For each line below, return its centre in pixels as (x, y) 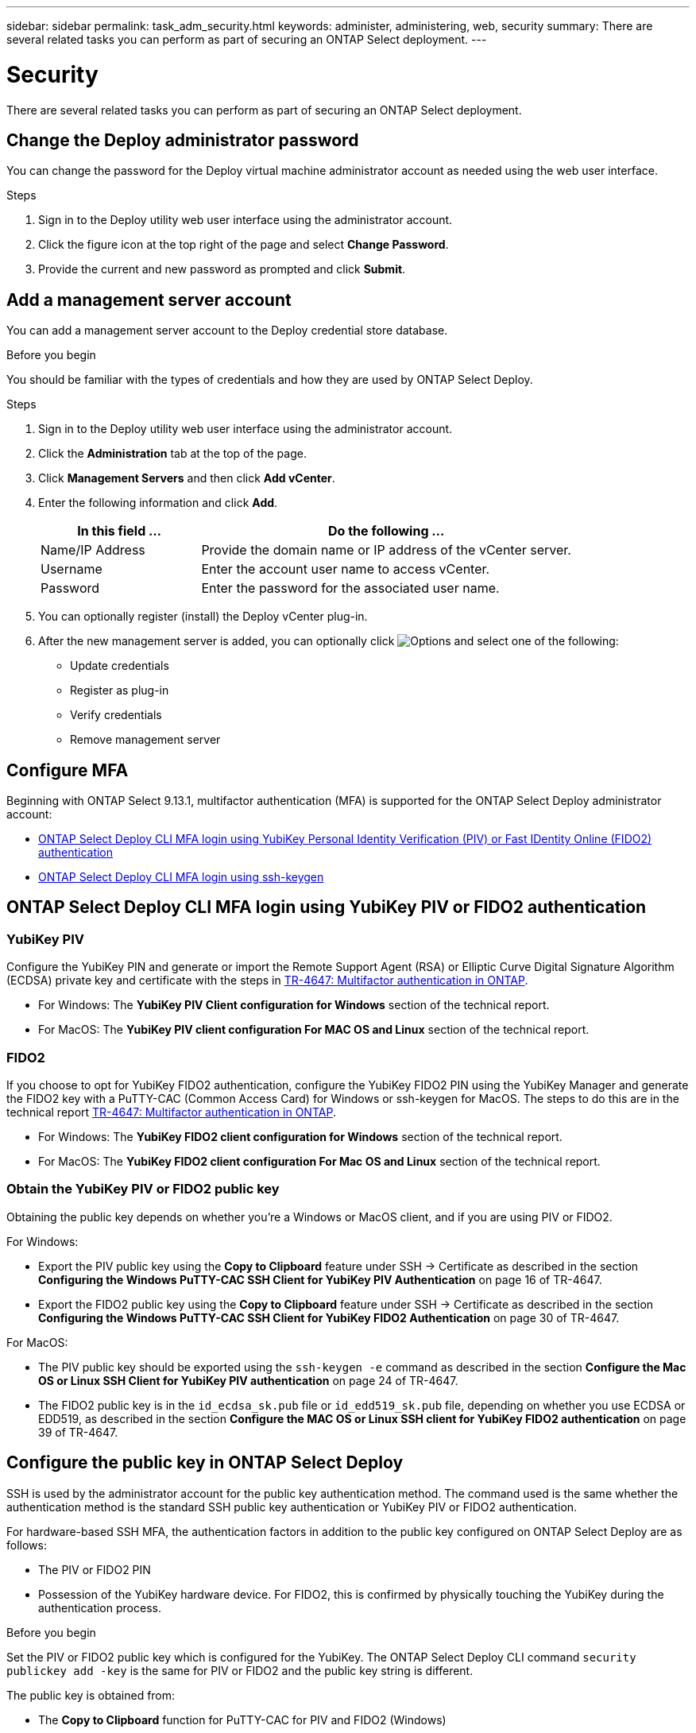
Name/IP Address (93, 550)
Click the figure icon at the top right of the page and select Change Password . (244, 245)
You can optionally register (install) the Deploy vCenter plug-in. (203, 617)
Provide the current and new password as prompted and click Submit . (222, 269)
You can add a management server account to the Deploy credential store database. (227, 331)
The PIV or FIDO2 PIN (95, 1569)
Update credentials (120, 666)
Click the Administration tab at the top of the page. (172, 454)
